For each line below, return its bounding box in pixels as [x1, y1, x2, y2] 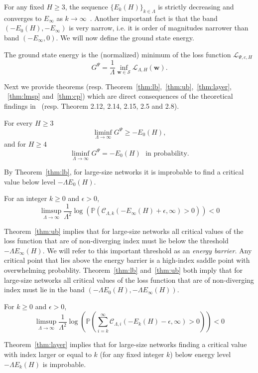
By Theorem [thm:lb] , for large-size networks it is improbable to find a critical [4, 167, 244, 177]
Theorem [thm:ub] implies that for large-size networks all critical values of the [4, 225, 244, 236]
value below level [4, 176, 56, 186]
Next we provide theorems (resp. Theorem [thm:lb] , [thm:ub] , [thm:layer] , [4, 81, 232, 91]
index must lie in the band [4, 284, 85, 295]
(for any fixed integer [100, 349, 164, 359]
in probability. [145, 150, 189, 157]
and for [4, 138, 26, 149]
